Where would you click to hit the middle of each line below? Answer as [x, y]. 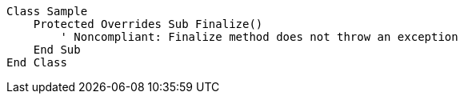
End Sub [57, 50]
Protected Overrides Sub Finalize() [148, 24]
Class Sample [47, 11]
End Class [37, 62]
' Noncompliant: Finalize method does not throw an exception [259, 37]
